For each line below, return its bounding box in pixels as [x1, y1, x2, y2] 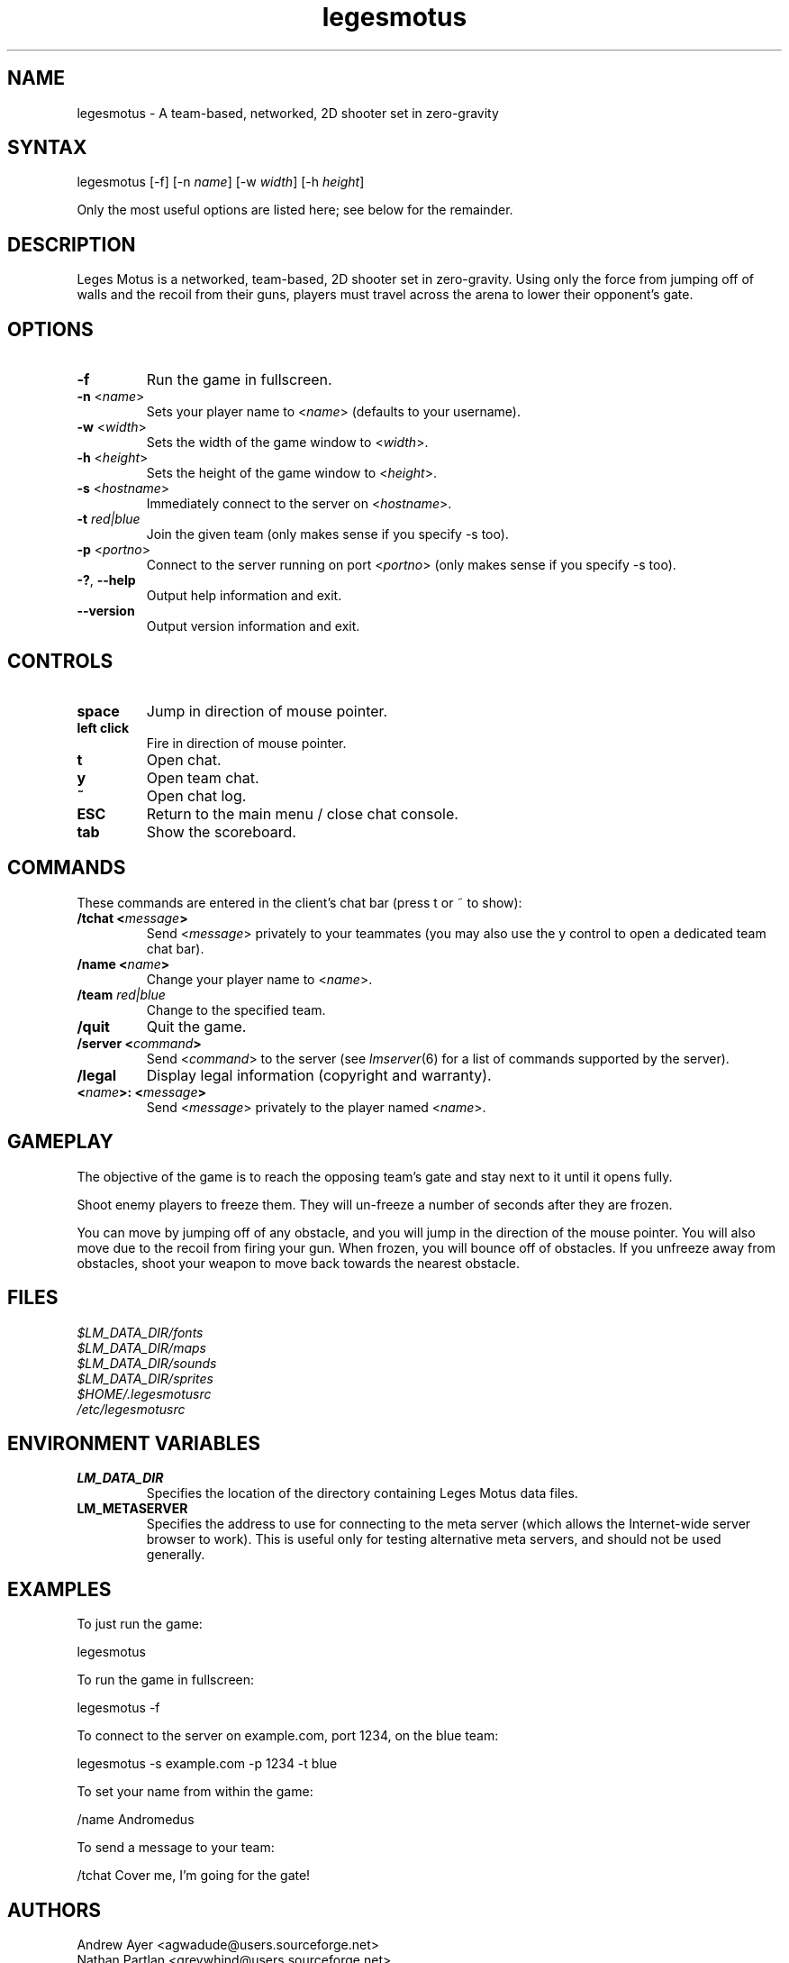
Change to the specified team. [146, 1001, 326, 1018]
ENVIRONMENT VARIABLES [7, 1431, 260, 1455]
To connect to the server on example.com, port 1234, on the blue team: [77, 1728, 499, 1744]
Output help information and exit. [146, 588, 342, 604]
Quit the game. [146, 1017, 247, 1036]
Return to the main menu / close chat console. [146, 804, 458, 823]
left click [77, 719, 130, 735]
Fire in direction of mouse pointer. [146, 735, 347, 751]
